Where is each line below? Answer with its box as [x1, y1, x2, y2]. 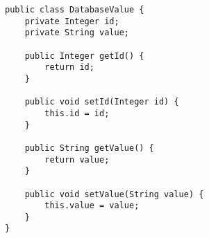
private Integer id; [24, 16, 119, 26]
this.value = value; [44, 201, 140, 211]
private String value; [24, 28, 129, 38]
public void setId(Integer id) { [24, 97, 179, 107]
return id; [44, 62, 94, 73]
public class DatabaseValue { [5, 5, 144, 15]
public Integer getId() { [24, 51, 144, 61]
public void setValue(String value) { [24, 189, 204, 199]
